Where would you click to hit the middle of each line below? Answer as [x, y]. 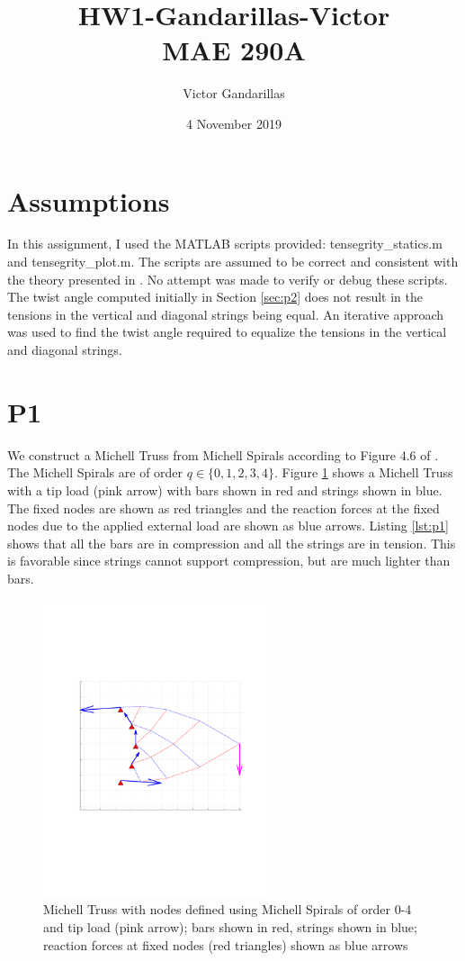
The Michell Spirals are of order [95, 472]
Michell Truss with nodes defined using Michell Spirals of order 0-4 [228, 909]
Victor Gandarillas [234, 93]
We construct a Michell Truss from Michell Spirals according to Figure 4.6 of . [223, 454]
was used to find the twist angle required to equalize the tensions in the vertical [227, 332]
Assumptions [89, 200]
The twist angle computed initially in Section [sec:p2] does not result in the [215, 297]
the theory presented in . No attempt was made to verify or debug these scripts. [228, 279]
